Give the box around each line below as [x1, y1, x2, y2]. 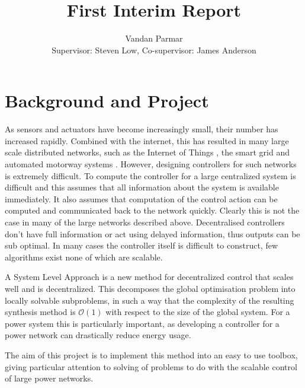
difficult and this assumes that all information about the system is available [5, 181, 279, 193]
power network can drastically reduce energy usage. [5, 329, 191, 341]
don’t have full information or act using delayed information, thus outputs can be [5, 227, 300, 240]
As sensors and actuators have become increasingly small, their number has [5, 123, 278, 135]
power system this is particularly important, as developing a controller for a [5, 317, 280, 329]
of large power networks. [5, 372, 94, 384]
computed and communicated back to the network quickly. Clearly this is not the [5, 204, 300, 217]
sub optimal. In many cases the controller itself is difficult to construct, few [5, 239, 278, 252]
